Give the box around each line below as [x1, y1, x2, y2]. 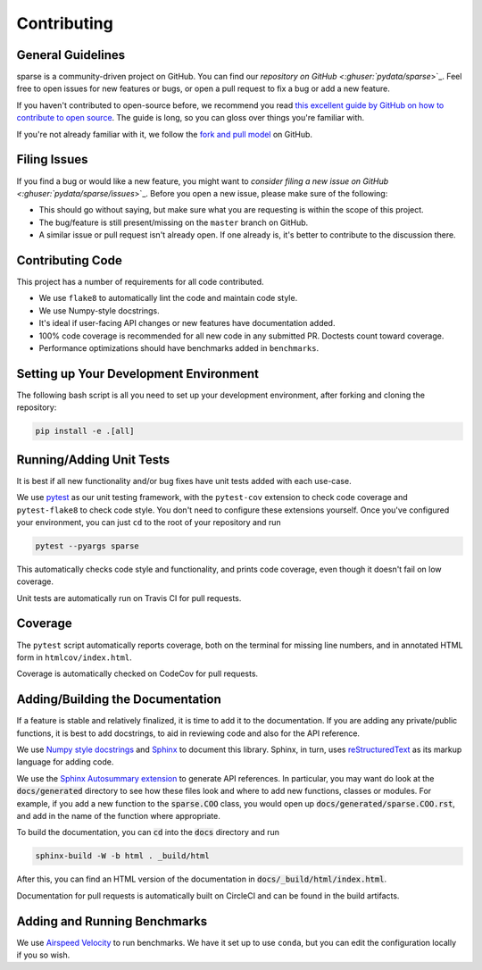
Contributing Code [16, 253, 122, 268]
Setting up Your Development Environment [16, 366, 259, 381]
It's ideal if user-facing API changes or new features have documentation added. [38, 318, 336, 329]
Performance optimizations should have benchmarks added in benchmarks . [38, 342, 320, 353]
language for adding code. [16, 757, 114, 767]
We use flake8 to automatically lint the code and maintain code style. [38, 293, 298, 304]
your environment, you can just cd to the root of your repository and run [16, 516, 281, 527]
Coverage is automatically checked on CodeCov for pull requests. [16, 668, 259, 679]
